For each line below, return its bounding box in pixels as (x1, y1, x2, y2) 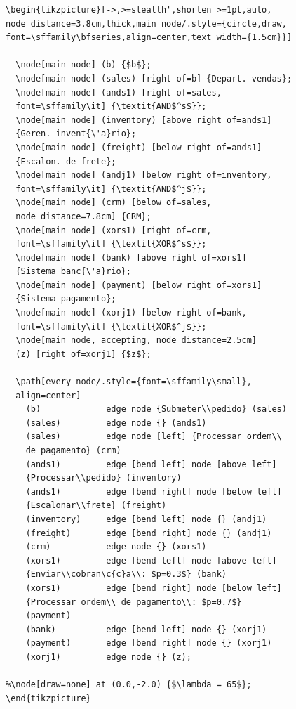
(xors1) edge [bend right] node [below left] (25, 583, 282, 593)
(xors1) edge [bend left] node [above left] (25, 555, 277, 566)
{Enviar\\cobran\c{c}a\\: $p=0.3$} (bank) (25, 569, 227, 580)
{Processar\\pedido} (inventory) (25, 473, 182, 483)
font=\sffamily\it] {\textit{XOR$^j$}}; (15, 321, 207, 332)
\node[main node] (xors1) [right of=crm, (15, 225, 212, 235)
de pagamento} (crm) (25, 445, 121, 455)
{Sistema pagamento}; (15, 294, 116, 304)
